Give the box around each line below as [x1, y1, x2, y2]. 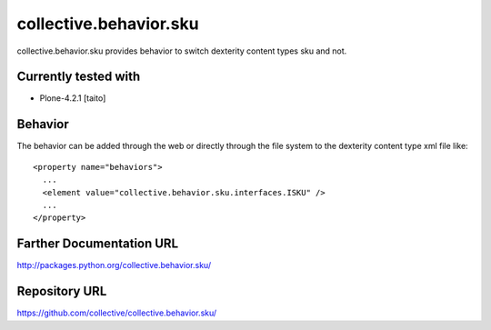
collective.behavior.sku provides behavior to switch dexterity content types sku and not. [16, 45, 347, 56]
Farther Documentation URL [16, 236, 179, 252]
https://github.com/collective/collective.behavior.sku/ [16, 307, 217, 318]
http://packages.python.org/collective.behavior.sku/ [16, 260, 212, 271]
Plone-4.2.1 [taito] [39, 93, 106, 104]
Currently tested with [16, 69, 141, 85]
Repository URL [16, 284, 107, 299]
